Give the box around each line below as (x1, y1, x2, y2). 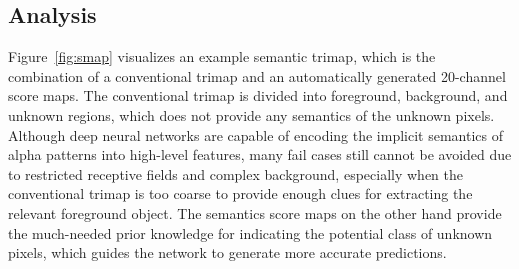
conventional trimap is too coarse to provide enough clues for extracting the (8, 183, 473, 204)
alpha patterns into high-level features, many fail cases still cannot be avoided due (8, 144, 512, 165)
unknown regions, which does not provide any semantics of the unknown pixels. (8, 104, 495, 125)
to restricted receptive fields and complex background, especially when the (8, 163, 463, 184)
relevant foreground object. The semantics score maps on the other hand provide (8, 202, 502, 223)
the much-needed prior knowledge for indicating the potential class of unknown (8, 222, 493, 243)
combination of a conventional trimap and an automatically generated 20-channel (8, 65, 506, 86)
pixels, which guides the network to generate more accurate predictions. (8, 242, 447, 263)
